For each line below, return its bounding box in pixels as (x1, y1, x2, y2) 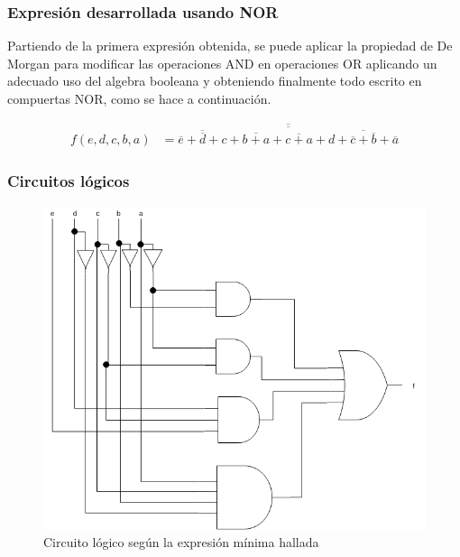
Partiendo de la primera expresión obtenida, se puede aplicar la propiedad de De (7, 36, 453, 55)
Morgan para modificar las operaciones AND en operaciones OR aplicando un (7, 53, 437, 72)
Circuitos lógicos (7, 170, 130, 192)
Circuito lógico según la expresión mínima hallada (43, 533, 319, 552)
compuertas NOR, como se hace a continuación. (7, 89, 271, 107)
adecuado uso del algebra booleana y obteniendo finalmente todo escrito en (7, 71, 422, 90)
